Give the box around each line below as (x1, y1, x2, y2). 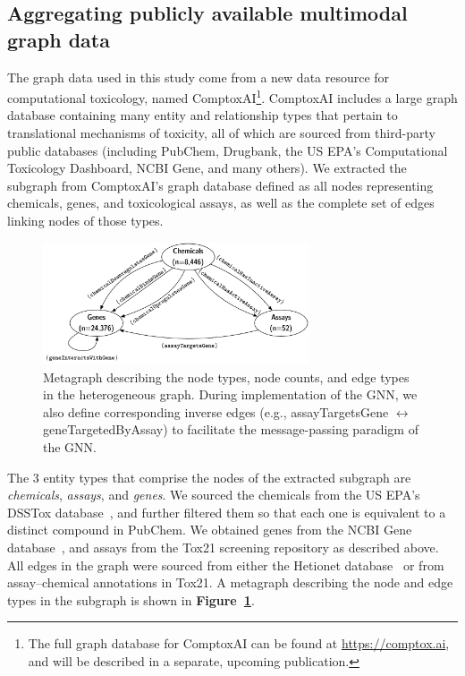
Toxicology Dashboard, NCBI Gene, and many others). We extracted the (7, 158, 407, 177)
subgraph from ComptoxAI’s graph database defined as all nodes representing (7, 175, 434, 194)
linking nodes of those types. (7, 211, 164, 229)
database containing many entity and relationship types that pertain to (7, 106, 398, 124)
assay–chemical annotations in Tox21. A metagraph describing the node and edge (7, 573, 453, 592)
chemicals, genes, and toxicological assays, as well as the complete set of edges (7, 193, 435, 212)
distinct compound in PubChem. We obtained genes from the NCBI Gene (7, 520, 412, 539)
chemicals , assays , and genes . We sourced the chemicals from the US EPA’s (7, 485, 420, 504)
